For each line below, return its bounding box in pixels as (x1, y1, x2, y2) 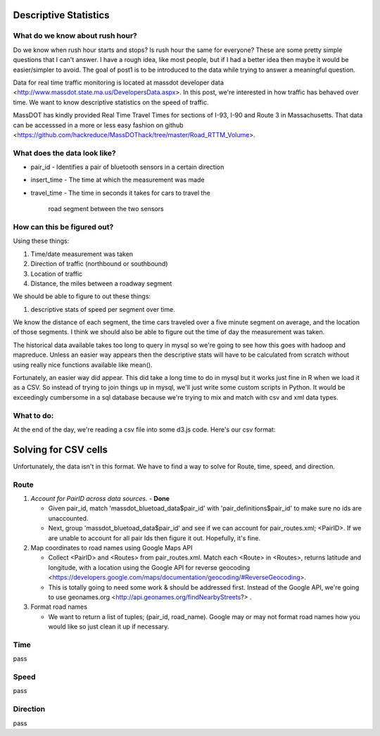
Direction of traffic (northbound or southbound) (30, 260, 168, 268)
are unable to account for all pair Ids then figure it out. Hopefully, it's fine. (48, 533, 260, 542)
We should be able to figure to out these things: (13, 292, 151, 300)
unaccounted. (48, 514, 89, 522)
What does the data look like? (13, 148, 116, 158)
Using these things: (13, 236, 70, 246)
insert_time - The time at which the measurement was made (30, 176, 205, 184)
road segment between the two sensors (48, 205, 165, 213)
